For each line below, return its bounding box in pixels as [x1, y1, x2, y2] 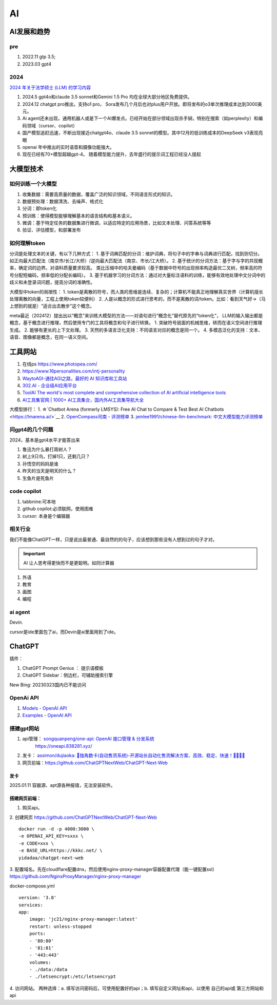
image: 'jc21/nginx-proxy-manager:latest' [29, 916, 138, 922]
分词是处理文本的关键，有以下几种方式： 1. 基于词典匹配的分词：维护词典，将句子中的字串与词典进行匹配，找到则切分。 [9, 250, 263, 257]
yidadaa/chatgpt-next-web [18, 855, 84, 861]
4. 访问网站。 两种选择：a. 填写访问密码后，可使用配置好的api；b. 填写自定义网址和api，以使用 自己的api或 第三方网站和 [9, 985, 264, 991]
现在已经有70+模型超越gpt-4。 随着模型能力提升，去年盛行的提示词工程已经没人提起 [22, 151, 201, 158]
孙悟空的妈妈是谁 [22, 460, 58, 467]
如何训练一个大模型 [9, 180, 57, 187]
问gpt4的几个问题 [9, 426, 53, 433]
